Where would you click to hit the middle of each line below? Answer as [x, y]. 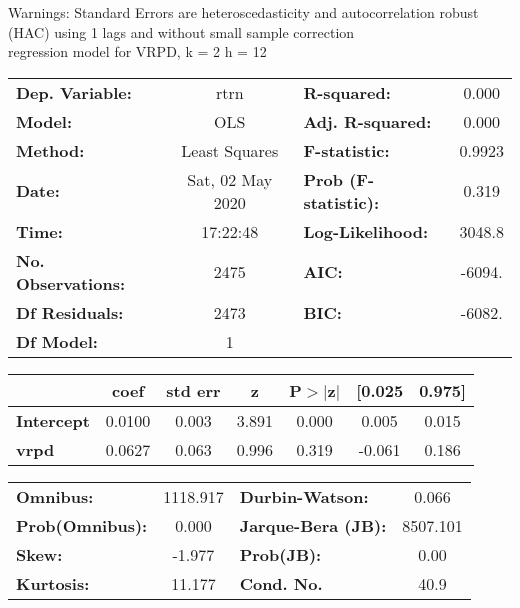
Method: [50, 150]
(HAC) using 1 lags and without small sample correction [181, 31]
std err [193, 390]
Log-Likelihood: [366, 231]
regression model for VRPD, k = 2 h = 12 [137, 51]
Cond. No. [281, 583]
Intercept [53, 420]
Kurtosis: [53, 583]
